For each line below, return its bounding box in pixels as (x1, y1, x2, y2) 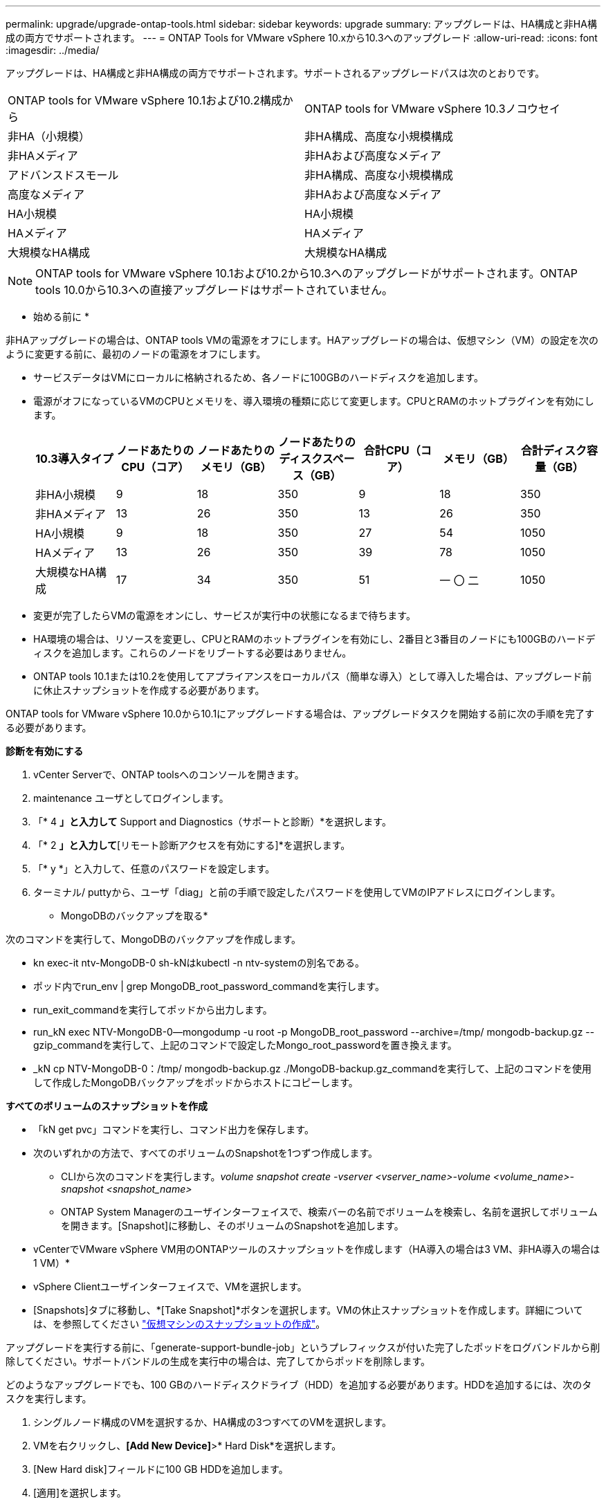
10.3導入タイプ (35, 452, 113, 466)
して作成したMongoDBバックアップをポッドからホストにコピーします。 (33, 1076, 358, 1088)
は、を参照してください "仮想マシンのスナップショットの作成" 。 (33, 1318, 326, 1330)
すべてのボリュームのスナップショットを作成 (6, 1100, 208, 1112)
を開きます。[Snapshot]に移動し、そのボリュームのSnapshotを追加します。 (61, 1220, 404, 1231)
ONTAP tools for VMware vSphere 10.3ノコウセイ (304, 102, 560, 116)
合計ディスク (521, 443, 587, 457)
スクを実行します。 (6, 1393, 92, 1404)
